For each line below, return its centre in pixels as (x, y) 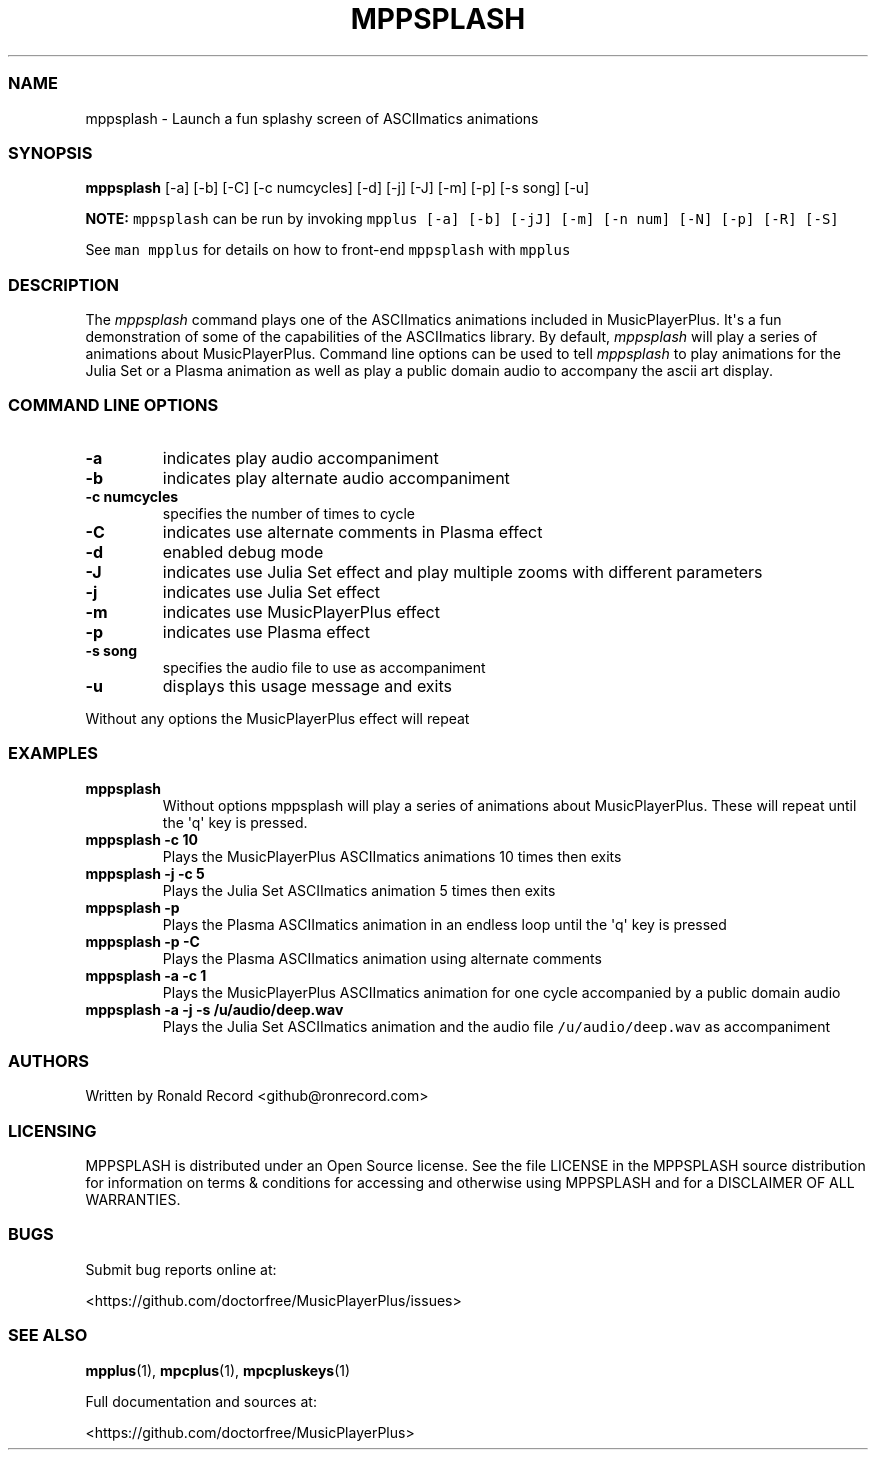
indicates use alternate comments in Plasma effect (352, 531)
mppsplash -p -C (142, 941)
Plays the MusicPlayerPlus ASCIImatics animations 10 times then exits (392, 856)
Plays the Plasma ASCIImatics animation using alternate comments (382, 958)
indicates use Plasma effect (266, 631)
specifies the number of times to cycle (288, 513)
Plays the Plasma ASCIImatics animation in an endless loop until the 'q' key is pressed (444, 924)
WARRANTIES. (133, 1199)
